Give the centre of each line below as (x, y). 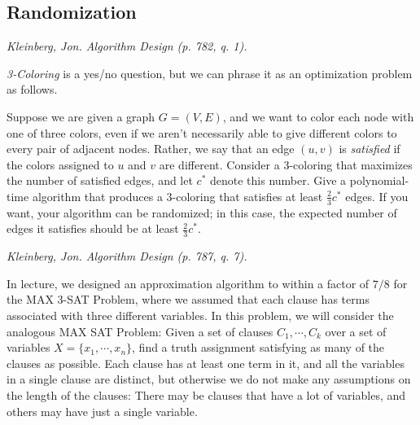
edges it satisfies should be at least (93, 228)
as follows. (32, 89)
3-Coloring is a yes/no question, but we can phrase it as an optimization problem (210, 73)
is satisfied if (370, 149)
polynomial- (379, 180)
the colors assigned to (60, 164)
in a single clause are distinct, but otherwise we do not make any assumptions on (209, 379)
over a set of (356, 331)
